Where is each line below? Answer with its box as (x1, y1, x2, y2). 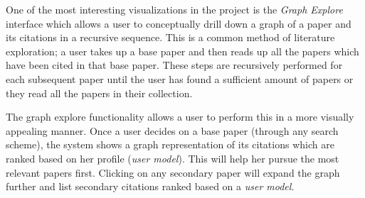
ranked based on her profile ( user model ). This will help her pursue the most (6, 150, 339, 165)
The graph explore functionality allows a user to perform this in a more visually (6, 109, 354, 124)
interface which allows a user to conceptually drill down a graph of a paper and (6, 16, 351, 31)
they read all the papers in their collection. (6, 85, 193, 100)
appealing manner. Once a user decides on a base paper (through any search (6, 123, 339, 138)
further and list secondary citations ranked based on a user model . (6, 179, 295, 194)
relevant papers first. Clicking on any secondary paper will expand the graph (6, 165, 340, 180)
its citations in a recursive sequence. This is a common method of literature (6, 30, 335, 45)
